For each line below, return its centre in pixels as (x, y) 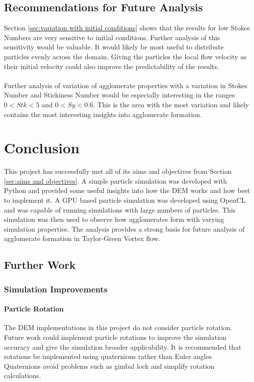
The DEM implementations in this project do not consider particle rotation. (118, 327)
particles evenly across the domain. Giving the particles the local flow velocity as (125, 56)
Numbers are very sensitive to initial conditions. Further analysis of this (112, 37)
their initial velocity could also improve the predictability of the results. (112, 66)
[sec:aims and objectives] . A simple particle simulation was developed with (115, 180)
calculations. (23, 375)
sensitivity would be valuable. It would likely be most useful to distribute (114, 47)
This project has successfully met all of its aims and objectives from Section (118, 171)
